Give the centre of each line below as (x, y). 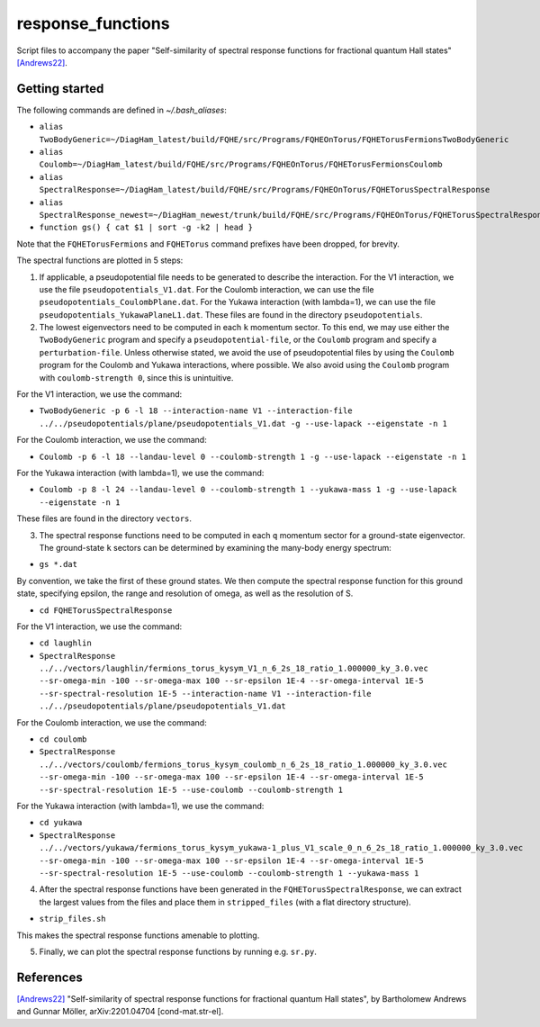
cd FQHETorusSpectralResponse (106, 610)
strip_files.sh (73, 919)
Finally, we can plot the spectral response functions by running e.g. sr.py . (178, 951)
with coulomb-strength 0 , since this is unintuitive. (136, 377)
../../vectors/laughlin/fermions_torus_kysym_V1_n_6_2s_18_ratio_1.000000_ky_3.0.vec (234, 669)
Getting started (60, 89)
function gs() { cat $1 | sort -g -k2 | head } (146, 228)
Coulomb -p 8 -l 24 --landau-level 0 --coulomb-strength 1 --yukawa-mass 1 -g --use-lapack (248, 490)
